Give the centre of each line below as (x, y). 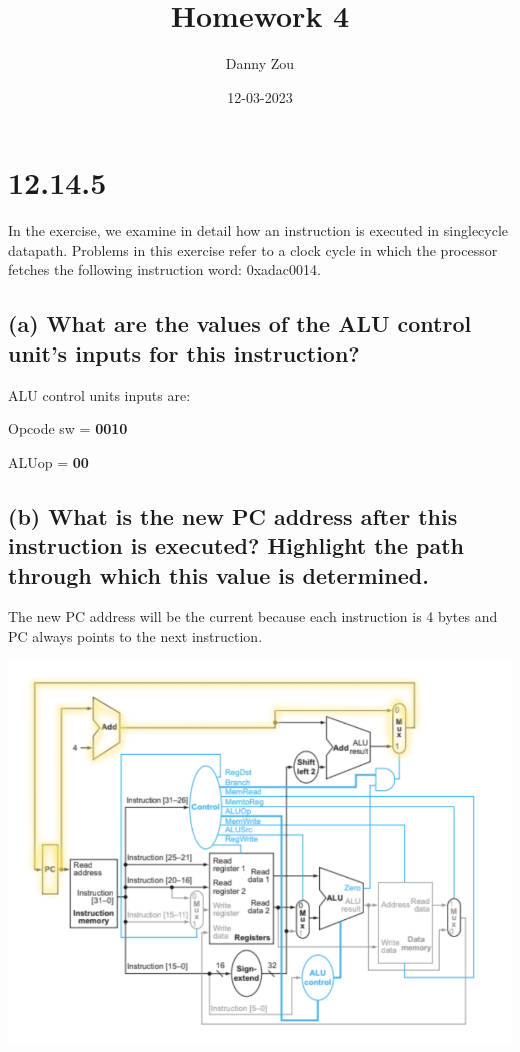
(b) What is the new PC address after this (233, 515)
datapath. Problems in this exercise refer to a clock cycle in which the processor (253, 249)
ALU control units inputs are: (99, 394)
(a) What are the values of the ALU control (240, 323)
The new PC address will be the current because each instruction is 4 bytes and (253, 616)
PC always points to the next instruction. (135, 635)
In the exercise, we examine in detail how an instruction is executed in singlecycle (258, 230)
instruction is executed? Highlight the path (236, 545)
